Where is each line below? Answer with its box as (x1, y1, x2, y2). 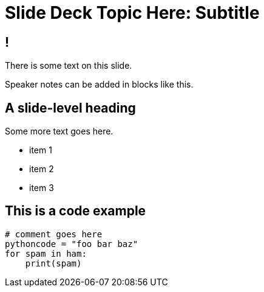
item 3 (29, 182, 54, 193)
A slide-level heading (5, 100, 136, 116)
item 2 (29, 164, 54, 175)
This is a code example (5, 203, 146, 219)
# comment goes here (5, 229, 103, 239)
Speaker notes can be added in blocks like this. (5, 79, 194, 90)
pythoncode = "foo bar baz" (5, 238, 138, 249)
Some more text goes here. (5, 126, 113, 137)
